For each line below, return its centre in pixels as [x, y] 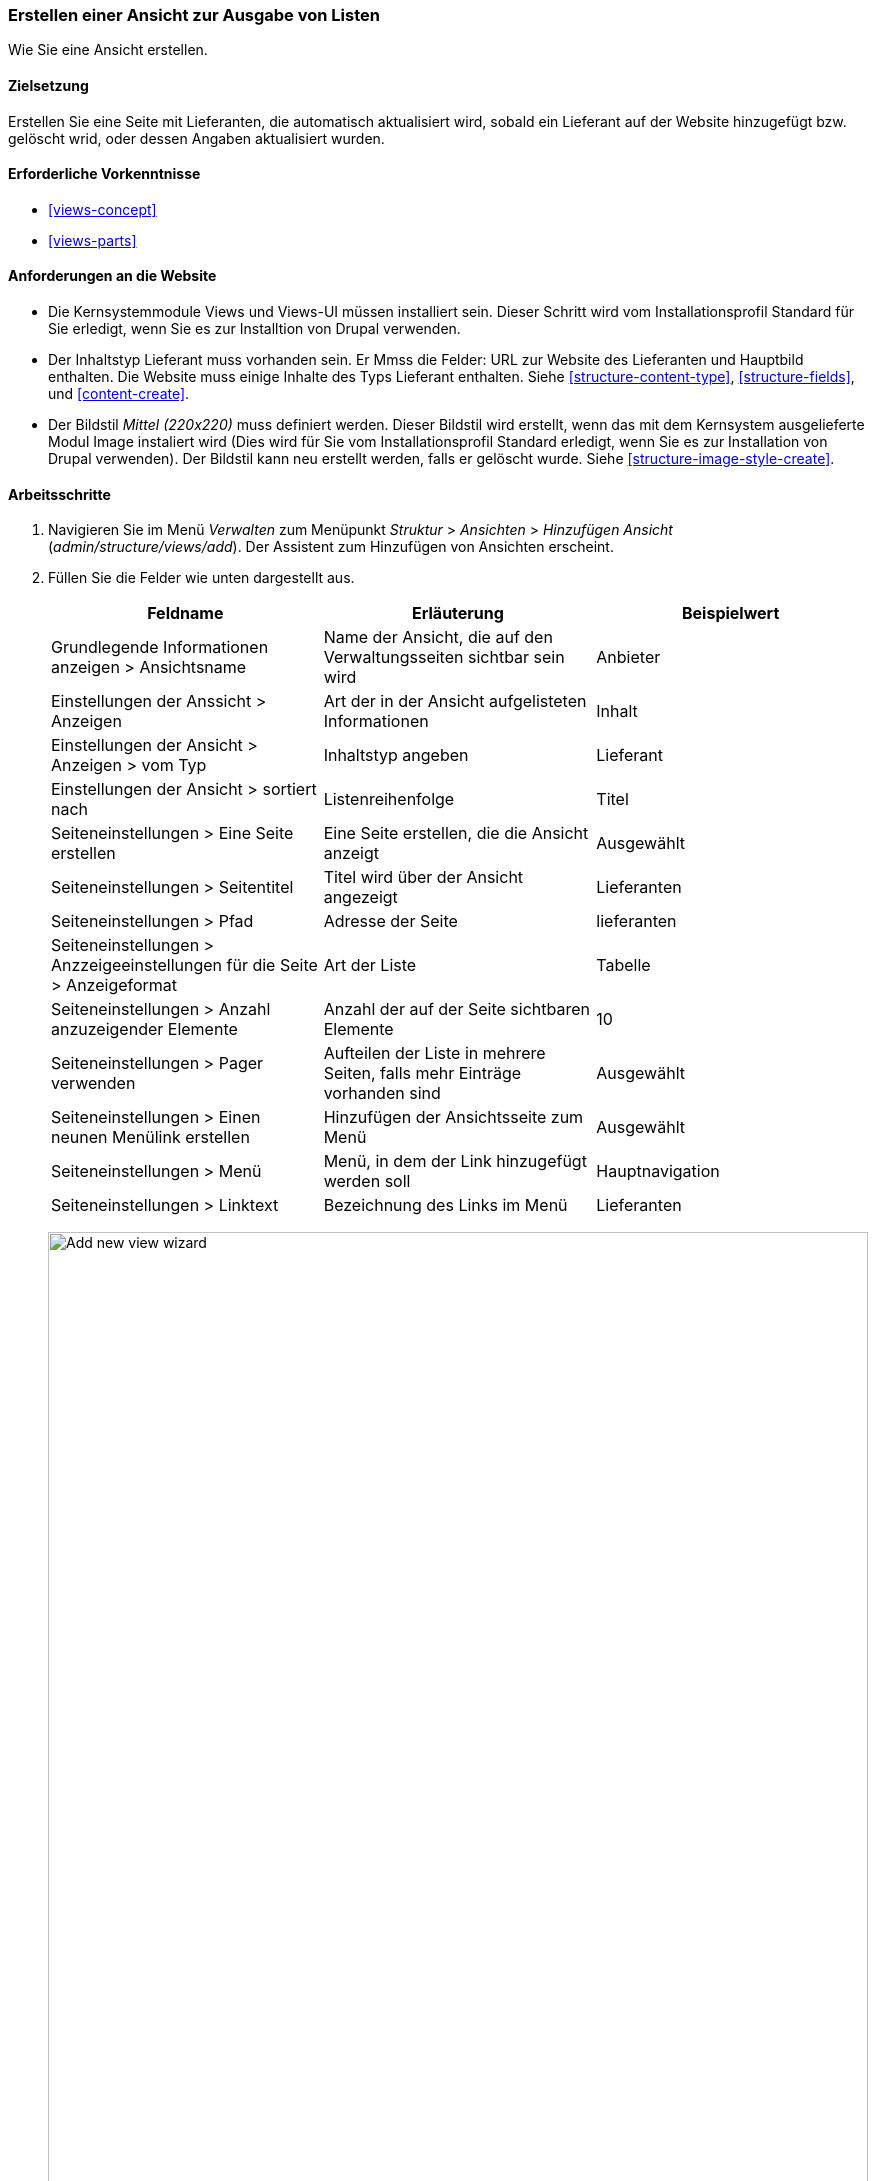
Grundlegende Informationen [160, 647]
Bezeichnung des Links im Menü [445, 1205]
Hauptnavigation [658, 1171]
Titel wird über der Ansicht [423, 877]
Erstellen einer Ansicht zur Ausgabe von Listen [194, 15]
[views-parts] [92, 240]
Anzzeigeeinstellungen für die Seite [184, 965]
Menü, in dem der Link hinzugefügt [455, 1161]
